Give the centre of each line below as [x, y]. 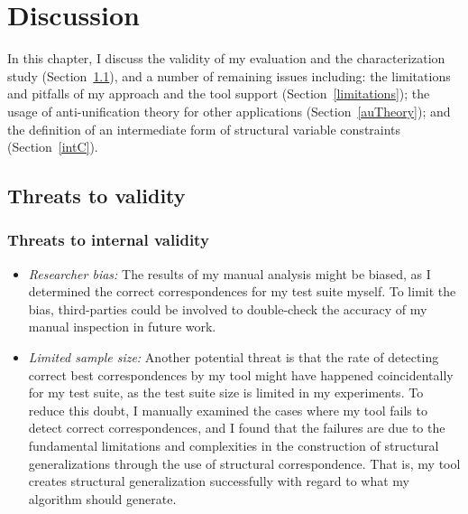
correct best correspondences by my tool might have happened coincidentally [241, 374]
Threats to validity [96, 196]
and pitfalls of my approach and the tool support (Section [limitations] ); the [219, 93]
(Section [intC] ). [53, 147]
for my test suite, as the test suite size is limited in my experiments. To [226, 393]
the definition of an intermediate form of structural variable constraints [204, 129]
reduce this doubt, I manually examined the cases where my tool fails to [228, 410]
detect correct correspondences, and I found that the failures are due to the [237, 428]
